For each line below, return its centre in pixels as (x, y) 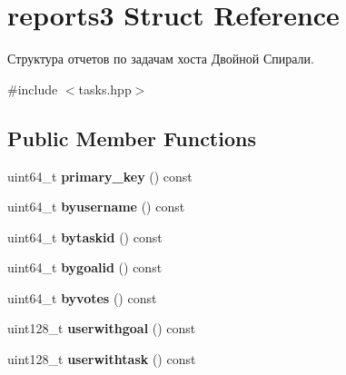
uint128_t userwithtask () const (102, 359)
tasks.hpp (105, 89)
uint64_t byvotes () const (82, 297)
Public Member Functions (132, 138)
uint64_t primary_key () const (100, 176)
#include (33, 89)
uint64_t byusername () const (96, 207)
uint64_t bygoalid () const (85, 267)
